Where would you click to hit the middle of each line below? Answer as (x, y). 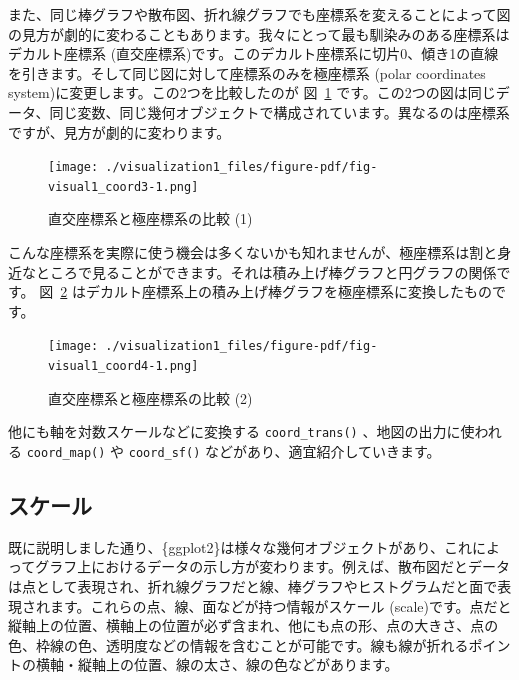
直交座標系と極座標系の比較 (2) (150, 397)
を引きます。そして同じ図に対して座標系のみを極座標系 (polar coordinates (247, 72)
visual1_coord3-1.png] (123, 186)
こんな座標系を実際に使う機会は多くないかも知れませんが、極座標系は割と (253, 252)
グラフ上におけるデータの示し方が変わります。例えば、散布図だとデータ (272, 566)
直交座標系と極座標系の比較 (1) (150, 218)
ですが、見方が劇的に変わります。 (119, 131)
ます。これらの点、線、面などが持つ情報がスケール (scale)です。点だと (280, 605)
